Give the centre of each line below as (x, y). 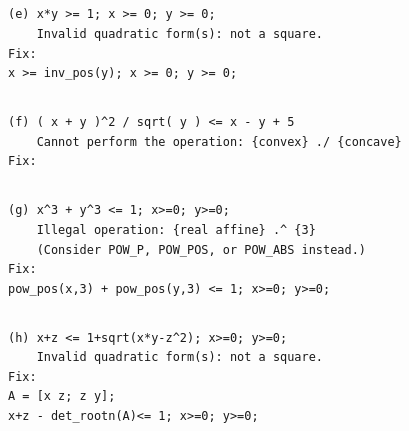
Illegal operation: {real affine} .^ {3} (176, 229)
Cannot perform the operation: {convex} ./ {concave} (219, 141)
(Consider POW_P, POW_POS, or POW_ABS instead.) (201, 249)
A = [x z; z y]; (62, 396)
